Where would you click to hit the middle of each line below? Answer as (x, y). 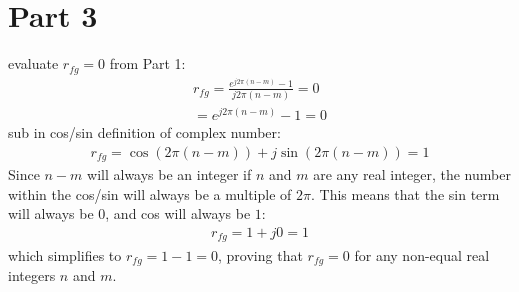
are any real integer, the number (412, 174)
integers (32, 274)
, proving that (260, 254)
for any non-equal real (422, 254)
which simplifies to (65, 254)
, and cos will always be (178, 213)
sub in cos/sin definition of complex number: (144, 132)
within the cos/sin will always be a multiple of (150, 193)
